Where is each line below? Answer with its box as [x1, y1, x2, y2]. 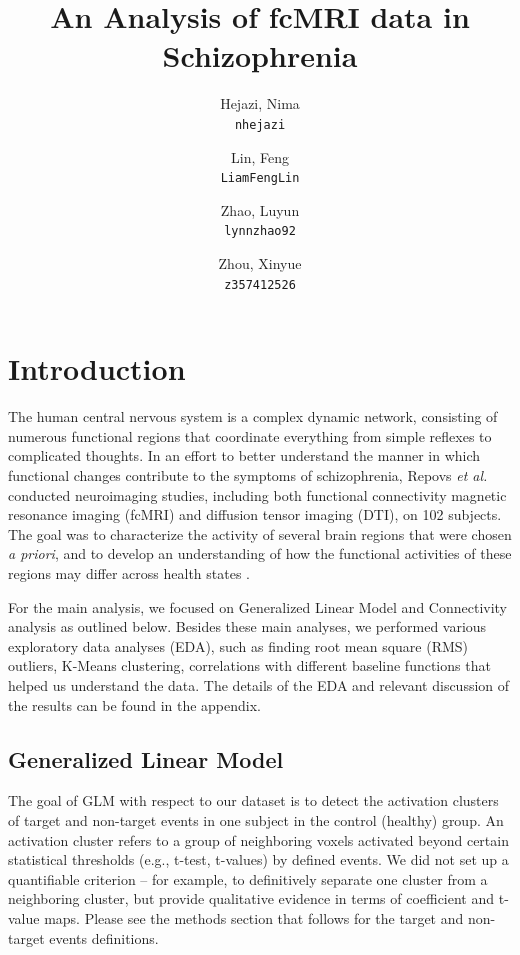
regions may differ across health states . [8, 563, 250, 583]
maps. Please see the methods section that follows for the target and [44, 907, 464, 928]
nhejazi [234, 117, 286, 132]
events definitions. [49, 927, 159, 948]
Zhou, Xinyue [218, 253, 302, 274]
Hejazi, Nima [220, 93, 300, 114]
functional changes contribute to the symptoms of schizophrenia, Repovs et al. [8, 465, 488, 486]
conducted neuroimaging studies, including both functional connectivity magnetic [8, 484, 507, 505]
